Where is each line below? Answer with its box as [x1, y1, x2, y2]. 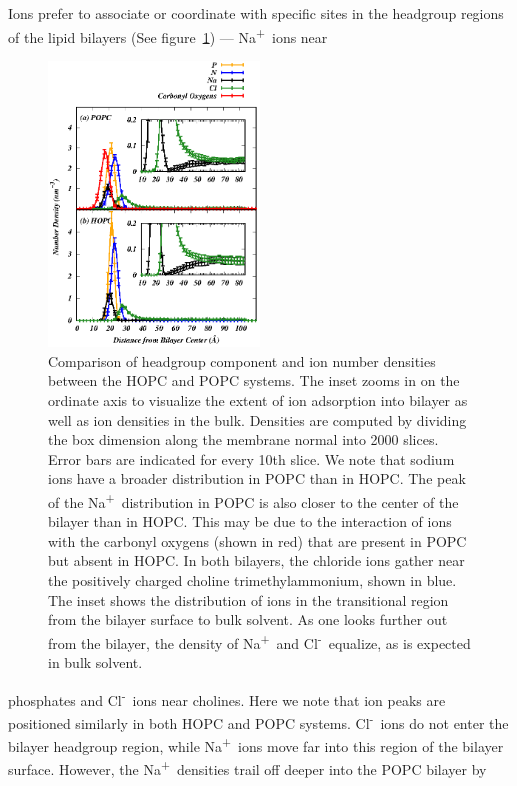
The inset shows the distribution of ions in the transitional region [48, 589, 449, 610]
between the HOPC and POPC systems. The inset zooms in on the [48, 370, 460, 391]
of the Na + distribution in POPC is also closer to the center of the [48, 488, 459, 512]
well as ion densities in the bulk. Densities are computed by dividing [48, 409, 467, 430]
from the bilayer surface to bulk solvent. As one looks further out [48, 609, 448, 630]
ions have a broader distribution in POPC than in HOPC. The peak [48, 468, 466, 489]
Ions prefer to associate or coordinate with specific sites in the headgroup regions [8, 3, 504, 23]
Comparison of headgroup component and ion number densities [48, 350, 436, 371]
